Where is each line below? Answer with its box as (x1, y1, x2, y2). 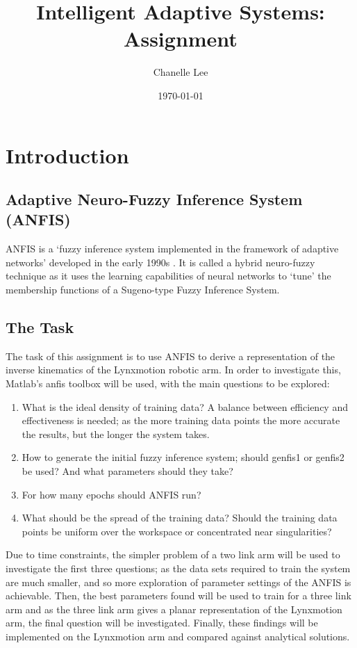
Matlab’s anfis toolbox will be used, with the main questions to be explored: (6, 376, 330, 391)
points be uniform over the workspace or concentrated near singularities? (22, 524, 332, 538)
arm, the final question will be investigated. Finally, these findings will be (6, 615, 318, 630)
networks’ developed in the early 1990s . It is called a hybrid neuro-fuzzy (6, 254, 315, 269)
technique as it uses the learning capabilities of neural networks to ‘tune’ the (6, 268, 331, 283)
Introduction (6, 140, 129, 169)
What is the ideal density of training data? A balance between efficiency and (22, 399, 348, 414)
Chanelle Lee (153, 65, 208, 79)
